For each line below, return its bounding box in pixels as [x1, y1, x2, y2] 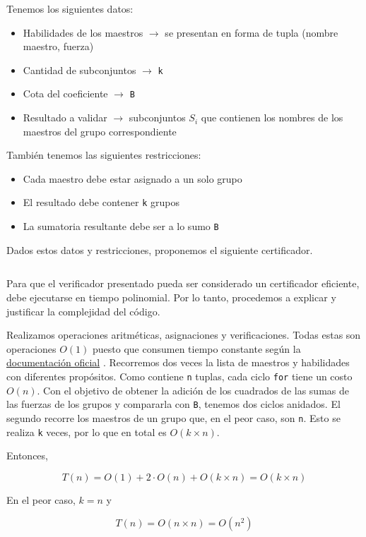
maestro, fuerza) [23, 39, 94, 54]
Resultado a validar [23, 110, 107, 125]
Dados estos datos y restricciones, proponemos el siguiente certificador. [6, 242, 313, 257]
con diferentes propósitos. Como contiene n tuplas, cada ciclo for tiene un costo [6, 368, 353, 383]
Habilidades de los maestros [23, 25, 143, 40]
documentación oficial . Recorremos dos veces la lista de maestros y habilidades [6, 355, 350, 370]
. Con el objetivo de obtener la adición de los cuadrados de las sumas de [37, 382, 349, 397]
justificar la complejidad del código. [6, 303, 160, 318]
